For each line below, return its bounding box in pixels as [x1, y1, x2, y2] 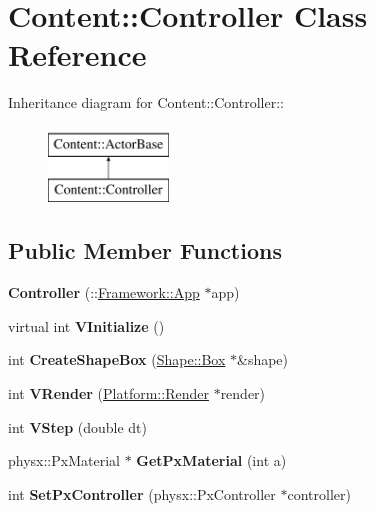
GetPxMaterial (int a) [136, 450, 287, 471]
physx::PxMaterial [8, 450, 120, 471]
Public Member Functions [8, 235, 282, 266]
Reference [8, 34, 147, 75]
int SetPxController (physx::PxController [8, 483, 276, 504]
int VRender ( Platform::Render [8, 383, 209, 404]
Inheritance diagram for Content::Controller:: [8, 92, 284, 113]
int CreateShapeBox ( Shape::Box [8, 349, 226, 370]
